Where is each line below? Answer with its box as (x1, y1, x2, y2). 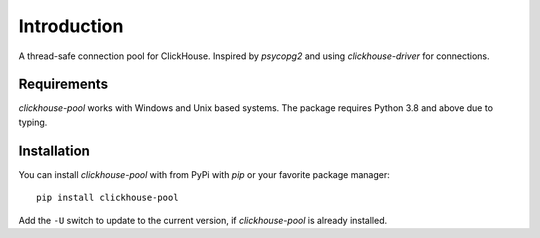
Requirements (18, 76, 109, 93)
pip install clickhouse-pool (36, 192, 179, 204)
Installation (18, 142, 90, 159)
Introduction (18, 15, 124, 37)
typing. (18, 116, 48, 128)
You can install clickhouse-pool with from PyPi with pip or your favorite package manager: (18, 168, 390, 180)
